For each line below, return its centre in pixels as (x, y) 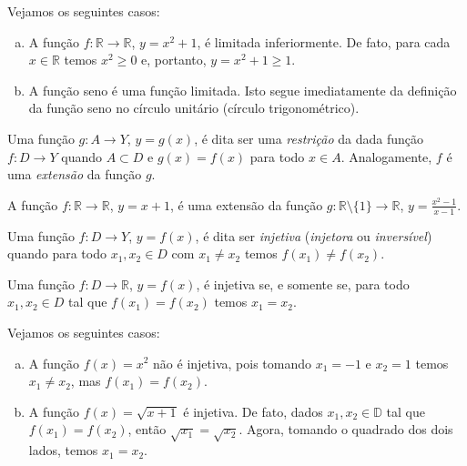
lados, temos (63, 450)
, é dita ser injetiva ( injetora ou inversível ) (314, 235)
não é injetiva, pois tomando (233, 363)
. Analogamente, (386, 156)
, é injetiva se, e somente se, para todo (303, 284)
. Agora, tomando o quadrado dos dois (346, 429)
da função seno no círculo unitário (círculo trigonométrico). (194, 108)
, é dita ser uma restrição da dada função (309, 138)
